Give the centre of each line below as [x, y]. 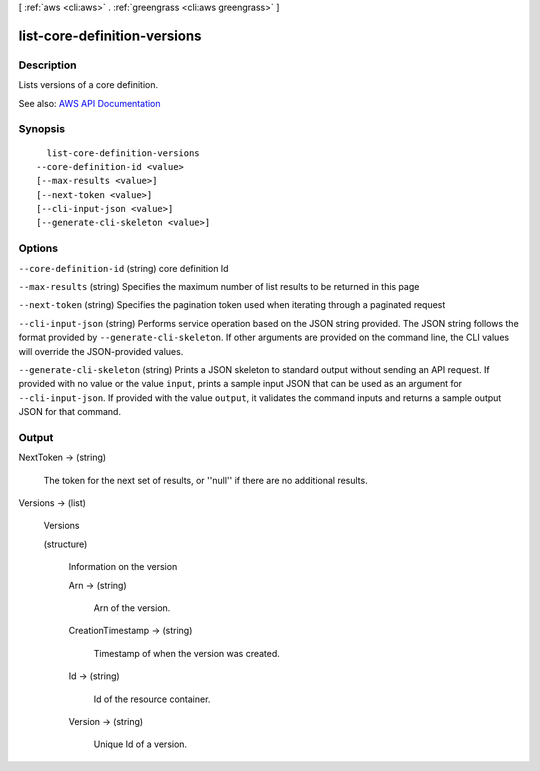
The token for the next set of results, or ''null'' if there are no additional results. [206, 480]
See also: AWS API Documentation [89, 103]
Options [38, 248]
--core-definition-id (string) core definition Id [123, 268]
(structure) [65, 544]
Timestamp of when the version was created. [186, 653]
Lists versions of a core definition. [88, 85]
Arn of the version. [132, 607]
